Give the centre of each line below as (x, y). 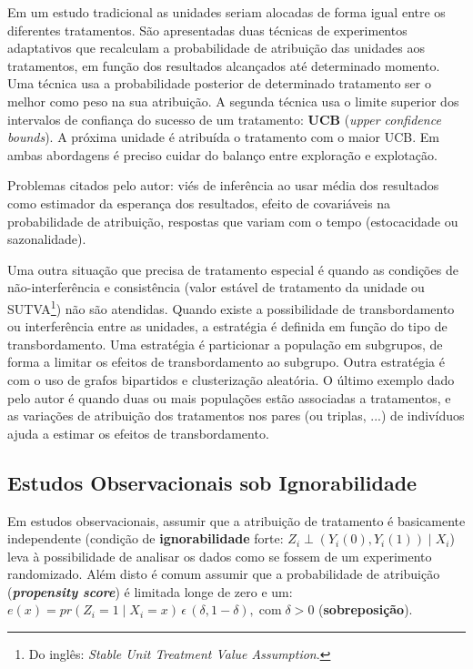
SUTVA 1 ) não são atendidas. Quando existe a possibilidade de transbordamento (231, 307)
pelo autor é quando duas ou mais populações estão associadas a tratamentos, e (229, 397)
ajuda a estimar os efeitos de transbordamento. (138, 433)
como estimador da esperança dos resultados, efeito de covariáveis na (199, 203)
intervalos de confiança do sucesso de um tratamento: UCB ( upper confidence (224, 119)
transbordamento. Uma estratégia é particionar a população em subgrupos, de (225, 344)
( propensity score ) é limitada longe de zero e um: (150, 591)
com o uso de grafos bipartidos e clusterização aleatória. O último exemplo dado (231, 379)
